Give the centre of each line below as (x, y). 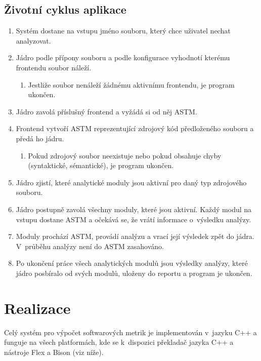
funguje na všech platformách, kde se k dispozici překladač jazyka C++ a (119, 342)
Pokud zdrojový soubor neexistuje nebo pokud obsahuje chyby (125, 155)
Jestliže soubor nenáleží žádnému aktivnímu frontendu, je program (131, 84)
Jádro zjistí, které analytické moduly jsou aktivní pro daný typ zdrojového (131, 182)
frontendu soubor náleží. (54, 67)
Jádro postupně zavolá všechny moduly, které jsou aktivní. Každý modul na (134, 209)
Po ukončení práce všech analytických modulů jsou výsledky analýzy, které (132, 263)
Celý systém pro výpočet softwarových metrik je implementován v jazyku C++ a (130, 332)
